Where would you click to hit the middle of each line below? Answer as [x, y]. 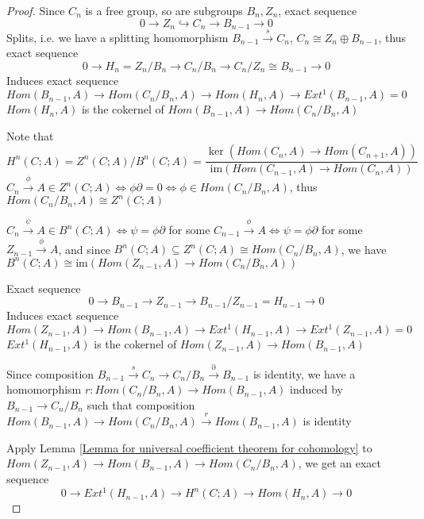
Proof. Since [36, 10]
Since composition [50, 373]
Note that [30, 135]
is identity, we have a [304, 373]
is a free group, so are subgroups [164, 10]
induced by [316, 389]
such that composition [141, 404]
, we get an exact [339, 463]
